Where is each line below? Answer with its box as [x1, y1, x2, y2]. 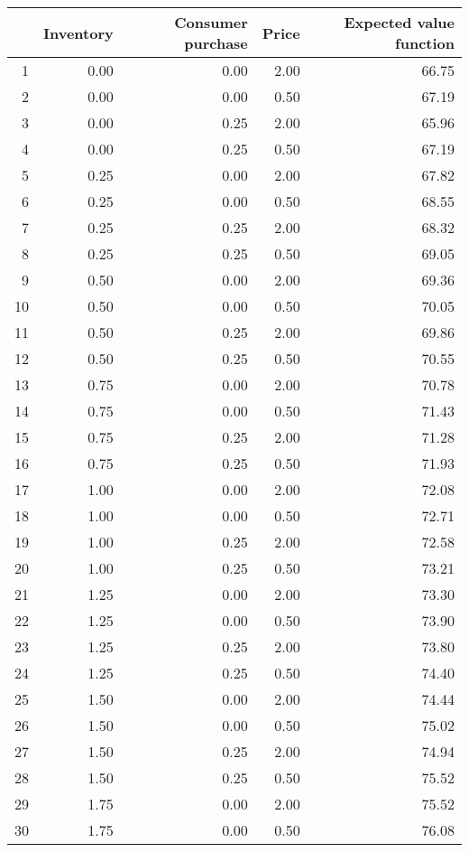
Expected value [344, 12, 455, 33]
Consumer [174, 12, 248, 33]
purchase [184, 33, 248, 53]
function [395, 33, 455, 53]
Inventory [43, 22, 114, 43]
